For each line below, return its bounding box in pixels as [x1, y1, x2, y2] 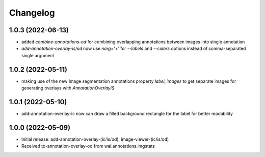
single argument [21, 52, 54, 58]
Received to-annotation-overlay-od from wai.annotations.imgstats [21, 143, 155, 149]
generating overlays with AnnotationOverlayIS [21, 85, 115, 91]
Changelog [9, 7, 55, 18]
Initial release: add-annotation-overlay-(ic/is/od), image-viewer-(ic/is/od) [21, 136, 169, 142]
